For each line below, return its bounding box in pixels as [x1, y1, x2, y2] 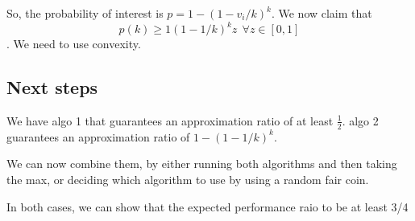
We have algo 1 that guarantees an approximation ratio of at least [6, 112, 334, 129]
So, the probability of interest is [6, 5, 164, 21]
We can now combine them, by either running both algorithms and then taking [6, 155, 397, 172]
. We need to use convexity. [6, 35, 141, 52]
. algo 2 [342, 112, 379, 129]
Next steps [6, 75, 98, 100]
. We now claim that [271, 5, 372, 21]
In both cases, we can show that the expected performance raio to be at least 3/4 [6, 198, 409, 215]
